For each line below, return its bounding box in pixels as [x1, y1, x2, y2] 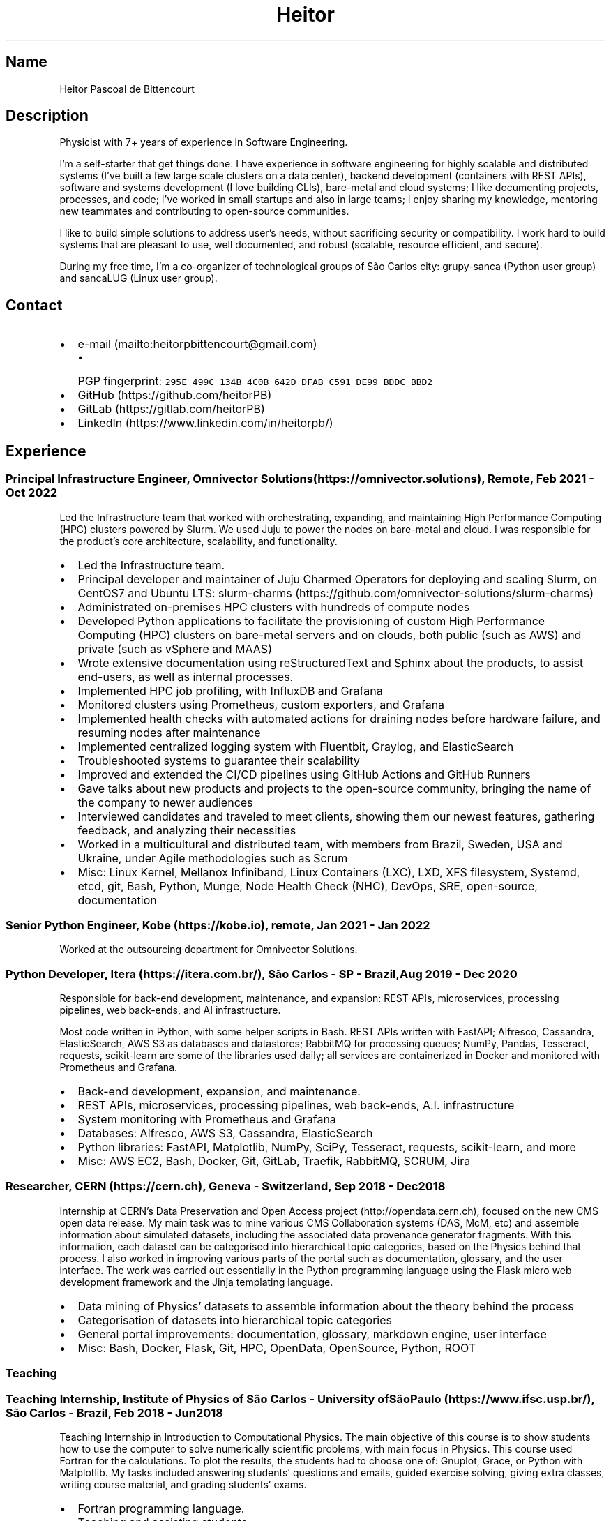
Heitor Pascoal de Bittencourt [59, 82, 195, 95]
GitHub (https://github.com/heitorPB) [77, 388, 272, 403]
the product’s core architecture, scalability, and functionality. [59, 534, 338, 547]
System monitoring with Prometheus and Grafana [77, 1112, 336, 1126]
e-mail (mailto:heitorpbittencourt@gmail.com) [77, 337, 317, 352]
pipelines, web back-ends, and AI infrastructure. [59, 1004, 281, 1016]
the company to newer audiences [77, 795, 253, 809]
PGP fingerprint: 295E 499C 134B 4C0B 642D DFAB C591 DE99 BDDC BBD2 [77, 374, 433, 389]
